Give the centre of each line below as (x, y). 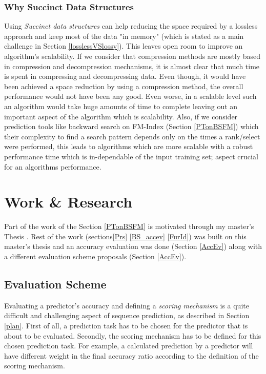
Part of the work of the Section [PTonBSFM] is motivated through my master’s (129, 226)
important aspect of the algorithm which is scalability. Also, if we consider (121, 116)
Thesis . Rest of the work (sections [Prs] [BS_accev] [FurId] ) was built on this (125, 236)
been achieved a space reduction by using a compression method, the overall (124, 86)
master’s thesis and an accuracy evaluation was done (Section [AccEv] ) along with (133, 246)
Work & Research (68, 202)
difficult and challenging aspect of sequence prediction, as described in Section (127, 315)
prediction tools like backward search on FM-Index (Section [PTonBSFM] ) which (131, 126)
